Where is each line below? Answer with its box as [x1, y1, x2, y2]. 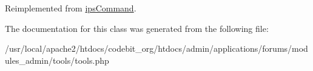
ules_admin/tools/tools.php [5, 54, 109, 66]
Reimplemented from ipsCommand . [5, 2, 136, 14]
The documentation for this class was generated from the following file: [5, 22, 269, 34]
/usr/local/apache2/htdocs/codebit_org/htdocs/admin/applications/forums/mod [5, 42, 308, 55]
